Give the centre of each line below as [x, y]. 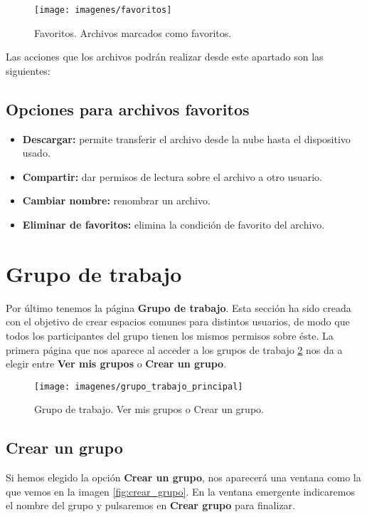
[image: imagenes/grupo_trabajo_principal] [139, 386]
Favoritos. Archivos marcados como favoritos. [133, 32]
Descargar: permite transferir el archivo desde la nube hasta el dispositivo [186, 139]
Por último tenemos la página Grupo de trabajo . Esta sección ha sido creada [179, 307]
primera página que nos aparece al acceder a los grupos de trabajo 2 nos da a [174, 349]
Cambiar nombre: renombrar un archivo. [116, 200]
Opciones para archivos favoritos [128, 109]
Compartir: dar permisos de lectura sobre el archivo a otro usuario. [172, 176]
